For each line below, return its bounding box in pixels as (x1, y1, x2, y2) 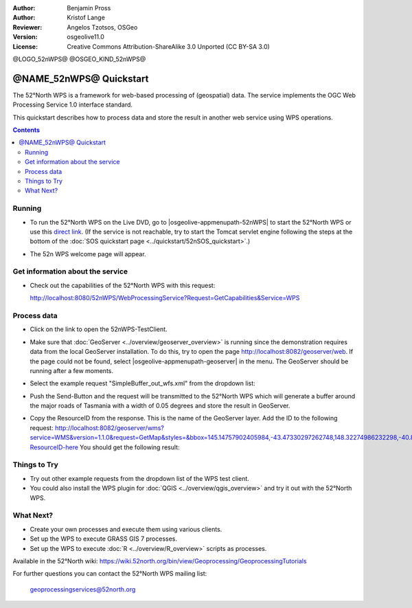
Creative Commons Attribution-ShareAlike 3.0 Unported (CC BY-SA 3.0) (67, 42, 271, 51)
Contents (12, 126, 41, 134)
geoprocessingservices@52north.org (30, 585, 136, 594)
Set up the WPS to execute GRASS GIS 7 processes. (30, 534, 178, 543)
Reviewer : (12, 23, 43, 31)
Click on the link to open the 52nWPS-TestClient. (30, 325, 168, 333)
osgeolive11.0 (67, 33, 104, 41)
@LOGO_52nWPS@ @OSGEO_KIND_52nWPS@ (12, 55, 146, 63)
